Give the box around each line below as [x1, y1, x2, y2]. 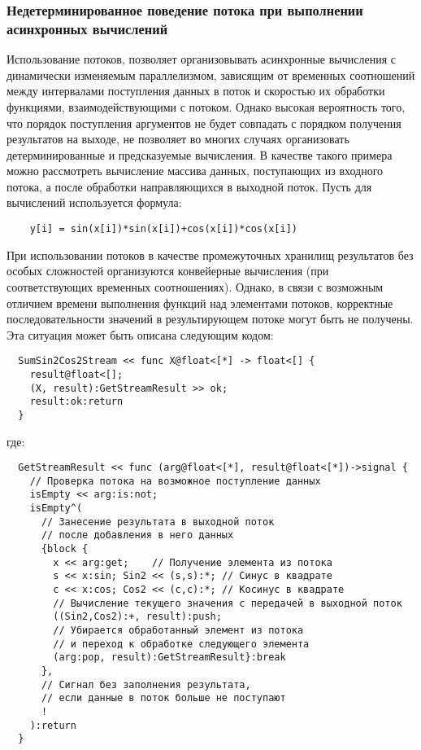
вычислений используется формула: [7, 194, 182, 211]
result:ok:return [29, 396, 124, 408]
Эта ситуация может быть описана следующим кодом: [7, 326, 274, 343]
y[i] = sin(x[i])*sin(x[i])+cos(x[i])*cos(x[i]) [29, 223, 297, 235]
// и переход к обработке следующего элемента [53, 638, 310, 650]
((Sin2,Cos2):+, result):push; [53, 611, 222, 623]
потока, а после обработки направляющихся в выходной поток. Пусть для [7, 178, 372, 195]
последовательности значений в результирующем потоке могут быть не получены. [7, 310, 414, 327]
